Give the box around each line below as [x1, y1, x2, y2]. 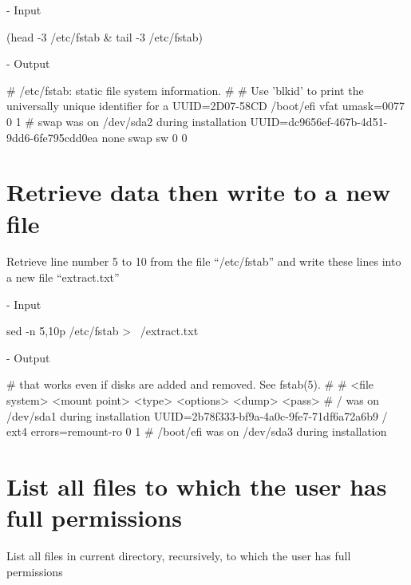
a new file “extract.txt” [6, 269, 120, 286]
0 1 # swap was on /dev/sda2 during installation [6, 113, 247, 129]
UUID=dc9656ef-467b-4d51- [250, 113, 388, 129]
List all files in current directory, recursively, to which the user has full [6, 547, 351, 564]
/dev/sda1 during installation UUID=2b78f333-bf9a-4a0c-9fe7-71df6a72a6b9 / [6, 407, 388, 424]
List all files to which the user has [6, 470, 387, 502]
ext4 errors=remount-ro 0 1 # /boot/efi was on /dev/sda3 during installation [6, 423, 387, 440]
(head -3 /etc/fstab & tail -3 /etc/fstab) [6, 28, 203, 45]
